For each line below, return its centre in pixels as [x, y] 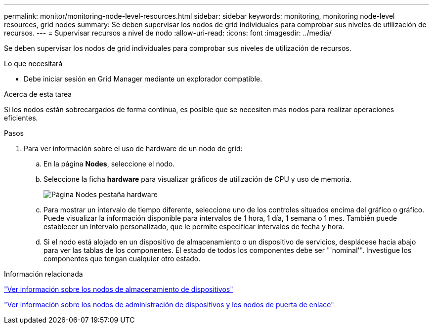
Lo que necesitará [33, 63]
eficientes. [21, 118]
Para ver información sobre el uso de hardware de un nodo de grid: [133, 148]
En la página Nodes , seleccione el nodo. [109, 164]
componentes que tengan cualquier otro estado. [122, 259]
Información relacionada [43, 274]
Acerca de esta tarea [38, 94]
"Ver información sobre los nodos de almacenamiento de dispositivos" [119, 289]
